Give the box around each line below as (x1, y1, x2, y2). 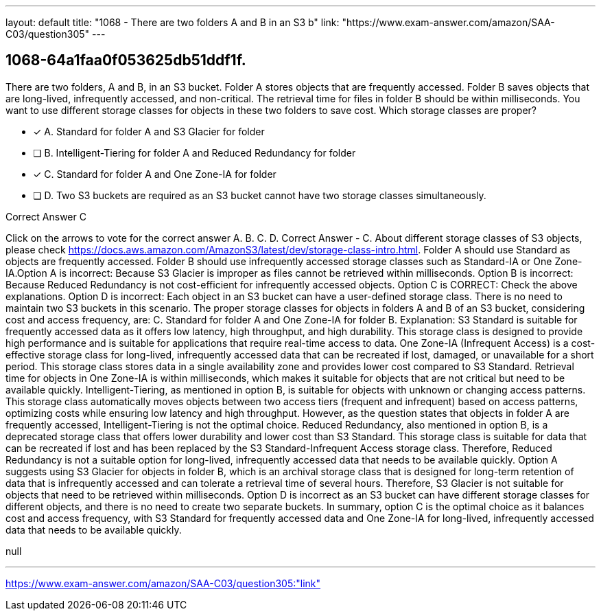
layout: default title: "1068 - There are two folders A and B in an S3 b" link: (5, 16, 340, 28)
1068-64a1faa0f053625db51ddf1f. (5, 52, 246, 69)
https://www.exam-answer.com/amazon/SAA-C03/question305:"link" (5, 577, 321, 589)
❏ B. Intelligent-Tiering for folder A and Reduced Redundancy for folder (33, 146, 356, 159)
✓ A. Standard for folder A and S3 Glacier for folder (33, 125, 265, 137)
